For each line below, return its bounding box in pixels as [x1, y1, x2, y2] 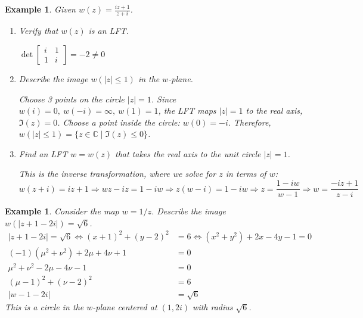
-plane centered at [92, 301, 157, 313]
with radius [193, 301, 233, 313]
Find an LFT [18, 147, 68, 160]
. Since [151, 92, 176, 105]
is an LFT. [88, 24, 129, 37]
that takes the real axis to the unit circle [114, 147, 261, 160]
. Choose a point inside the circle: [57, 116, 180, 128]
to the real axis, [246, 104, 303, 117]
